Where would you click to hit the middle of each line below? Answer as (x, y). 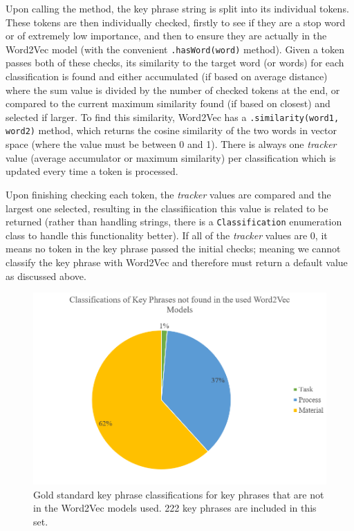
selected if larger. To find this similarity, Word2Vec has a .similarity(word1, (173, 117)
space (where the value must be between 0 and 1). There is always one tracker (171, 144)
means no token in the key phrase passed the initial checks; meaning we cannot (173, 249)
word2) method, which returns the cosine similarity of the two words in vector (171, 130)
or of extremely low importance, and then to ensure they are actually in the (166, 36)
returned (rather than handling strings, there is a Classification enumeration (174, 222)
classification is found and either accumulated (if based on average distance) (167, 76)
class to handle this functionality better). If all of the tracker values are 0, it (167, 235)
